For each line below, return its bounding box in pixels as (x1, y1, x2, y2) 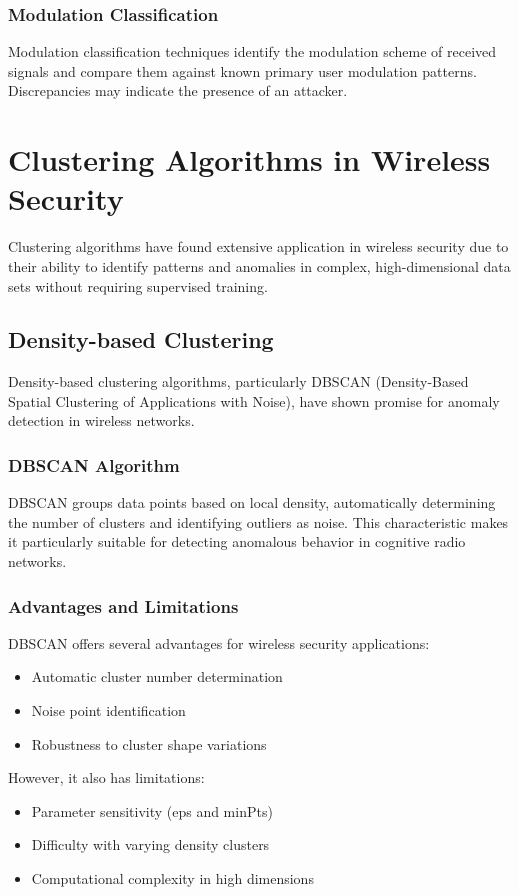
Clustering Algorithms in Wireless (8, 139, 491, 180)
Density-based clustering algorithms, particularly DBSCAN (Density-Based (8, 371, 469, 392)
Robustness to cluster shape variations (31, 733, 267, 754)
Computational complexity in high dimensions (31, 868, 314, 889)
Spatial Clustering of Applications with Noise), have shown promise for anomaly (8, 390, 500, 411)
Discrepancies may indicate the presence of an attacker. (8, 80, 348, 101)
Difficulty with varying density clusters (31, 834, 270, 855)
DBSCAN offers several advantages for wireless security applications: (8, 632, 430, 653)
